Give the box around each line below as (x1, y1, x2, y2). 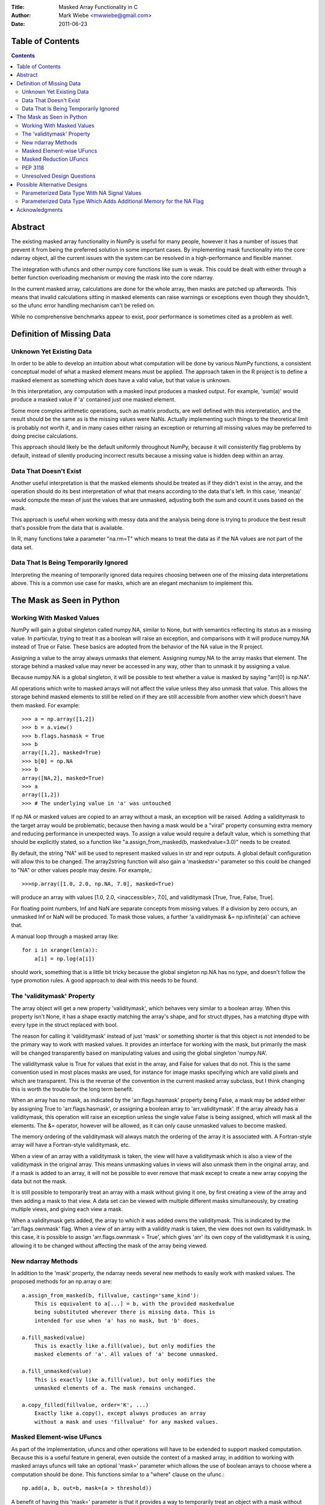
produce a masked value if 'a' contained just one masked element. (11, 396, 176, 403)
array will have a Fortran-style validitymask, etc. (11, 1141, 131, 1149)
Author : (11, 12, 31, 19)
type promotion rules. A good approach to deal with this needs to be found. (11, 977, 198, 984)
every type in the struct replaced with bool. (11, 1021, 119, 1029)
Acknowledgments (16, 206, 63, 213)
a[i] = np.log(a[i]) (34, 955, 95, 962)
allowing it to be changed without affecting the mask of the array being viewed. (11, 1242, 208, 1249)
